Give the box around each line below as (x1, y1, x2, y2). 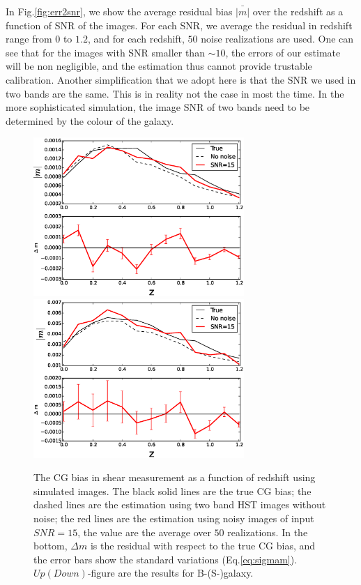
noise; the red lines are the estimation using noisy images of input (33, 511, 314, 526)
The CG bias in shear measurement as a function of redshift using (33, 470, 316, 485)
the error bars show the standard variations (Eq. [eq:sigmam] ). (33, 552, 298, 566)
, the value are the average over (77, 524, 211, 539)
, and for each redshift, (87, 31, 185, 46)
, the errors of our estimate (225, 45, 341, 59)
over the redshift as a (252, 4, 344, 18)
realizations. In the (227, 524, 308, 539)
